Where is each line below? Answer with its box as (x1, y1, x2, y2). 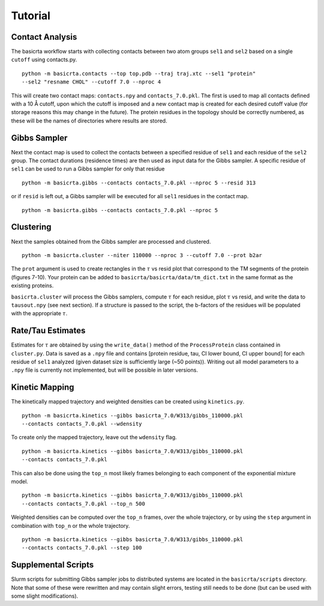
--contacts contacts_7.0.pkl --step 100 (22, 544, 142, 551)
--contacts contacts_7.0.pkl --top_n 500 (22, 500, 145, 507)
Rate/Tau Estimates (11, 326, 86, 336)
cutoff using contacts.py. (11, 56, 77, 63)
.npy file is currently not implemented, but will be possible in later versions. (11, 366, 198, 374)
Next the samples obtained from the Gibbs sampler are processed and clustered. (11, 238, 211, 245)
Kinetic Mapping (11, 382, 74, 393)
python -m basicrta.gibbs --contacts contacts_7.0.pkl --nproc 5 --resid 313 (22, 179, 256, 186)
